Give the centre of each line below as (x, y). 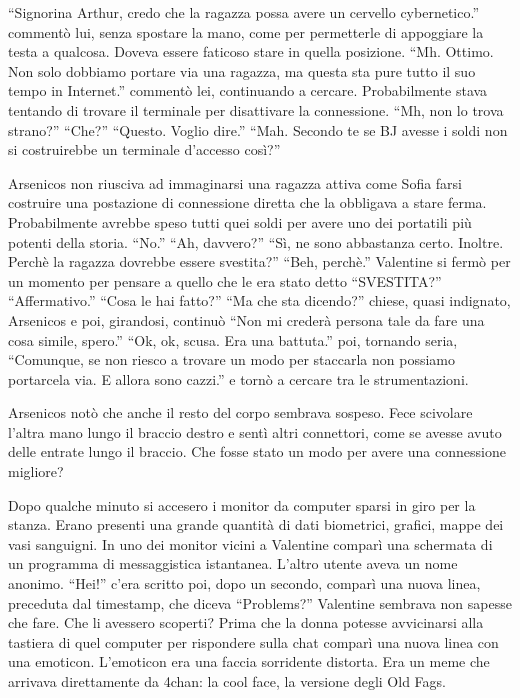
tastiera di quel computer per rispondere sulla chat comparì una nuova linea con (253, 641)
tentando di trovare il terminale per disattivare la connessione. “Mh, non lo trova (256, 109)
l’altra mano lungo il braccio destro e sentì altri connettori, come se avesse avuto (255, 431)
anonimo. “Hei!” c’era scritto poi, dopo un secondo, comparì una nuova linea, (244, 583)
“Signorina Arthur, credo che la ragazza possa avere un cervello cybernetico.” (244, 12)
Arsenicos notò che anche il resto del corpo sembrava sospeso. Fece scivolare (240, 412)
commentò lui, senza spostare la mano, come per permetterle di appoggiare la (246, 31)
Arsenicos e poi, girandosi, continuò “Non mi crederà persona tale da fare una (246, 319)
